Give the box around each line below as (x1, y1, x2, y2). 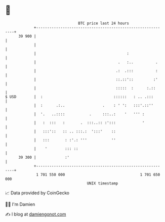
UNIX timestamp (86, 180, 119, 186)
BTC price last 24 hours (78, 21, 129, 26)
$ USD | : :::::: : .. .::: (5, 94, 154, 99)
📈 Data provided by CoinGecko (5, 190, 70, 196)
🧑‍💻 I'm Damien (5, 201, 36, 207)
